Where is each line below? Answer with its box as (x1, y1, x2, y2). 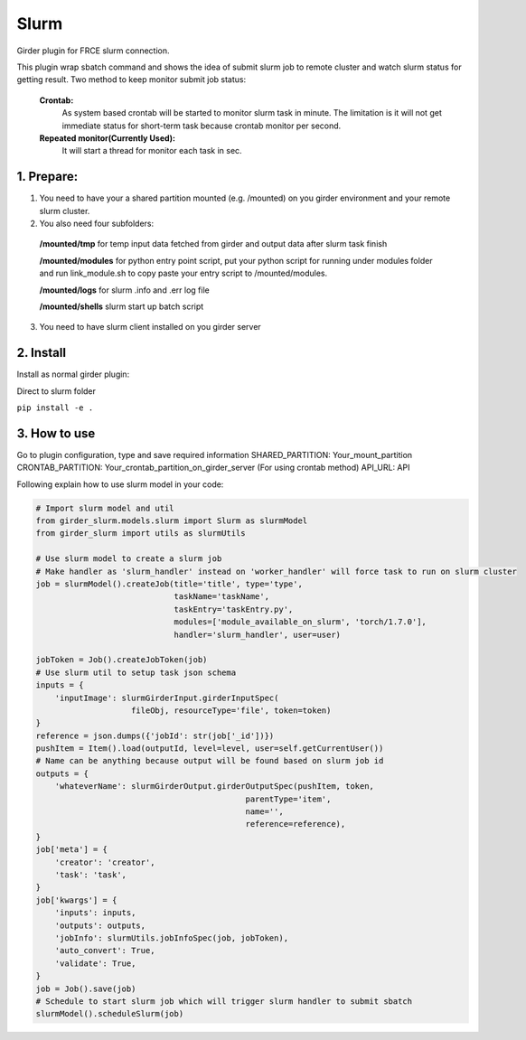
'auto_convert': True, (54, 945, 155, 956)
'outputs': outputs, (54, 920, 146, 931)
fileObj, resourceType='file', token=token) (131, 705, 332, 716)
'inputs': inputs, (54, 908, 136, 918)
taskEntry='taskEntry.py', (174, 604, 294, 614)
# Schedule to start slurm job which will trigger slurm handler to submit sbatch (35, 996, 413, 1007)
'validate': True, (54, 958, 136, 969)
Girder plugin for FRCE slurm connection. (16, 45, 170, 56)
